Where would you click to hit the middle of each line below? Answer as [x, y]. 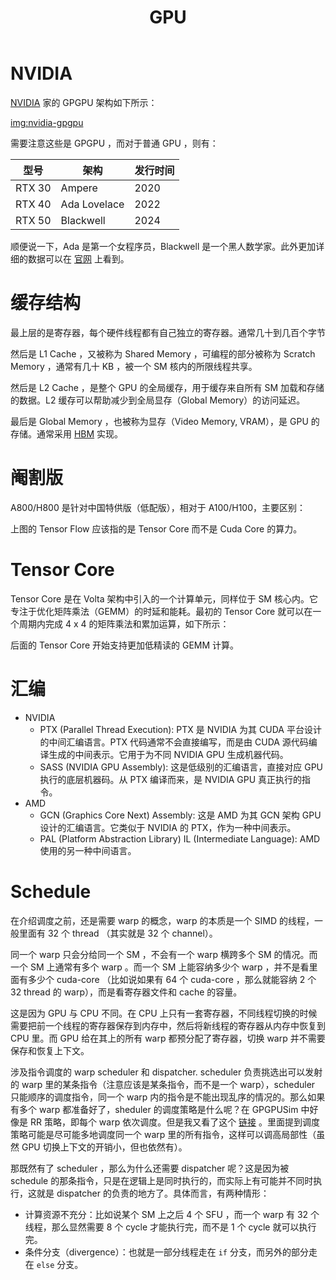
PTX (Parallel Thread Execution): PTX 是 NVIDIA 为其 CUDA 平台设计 [180, 729]
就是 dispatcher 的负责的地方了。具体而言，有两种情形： [153, 1193]
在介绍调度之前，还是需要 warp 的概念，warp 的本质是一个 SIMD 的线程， [162, 920]
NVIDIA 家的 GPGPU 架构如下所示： [84, 102]
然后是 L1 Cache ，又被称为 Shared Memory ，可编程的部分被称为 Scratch [163, 353]
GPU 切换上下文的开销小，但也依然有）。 [104, 1147]
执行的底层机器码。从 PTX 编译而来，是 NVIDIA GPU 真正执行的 [171, 779]
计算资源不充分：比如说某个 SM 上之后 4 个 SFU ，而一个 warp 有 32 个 [172, 1214]
